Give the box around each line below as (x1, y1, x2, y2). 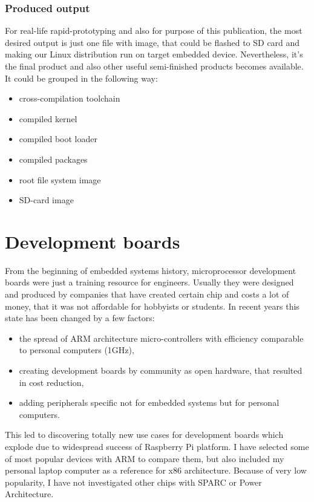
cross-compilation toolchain (19, 92, 120, 105)
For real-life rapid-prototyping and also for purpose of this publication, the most (5, 24, 303, 37)
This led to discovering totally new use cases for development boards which (5, 428, 284, 441)
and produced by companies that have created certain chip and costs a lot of (5, 288, 289, 301)
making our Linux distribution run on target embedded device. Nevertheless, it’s (5, 48, 303, 60)
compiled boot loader (19, 132, 97, 145)
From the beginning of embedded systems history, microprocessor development (5, 264, 296, 276)
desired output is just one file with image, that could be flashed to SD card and (5, 36, 300, 48)
